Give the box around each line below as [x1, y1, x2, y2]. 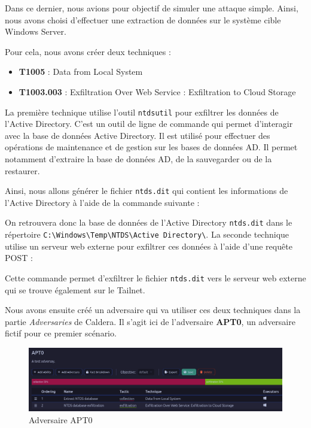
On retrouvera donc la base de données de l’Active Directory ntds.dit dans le [5, 216, 292, 229]
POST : [5, 251, 33, 264]
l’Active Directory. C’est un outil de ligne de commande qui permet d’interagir [5, 117, 293, 130]
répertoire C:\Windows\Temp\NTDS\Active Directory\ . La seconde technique [5, 228, 289, 241]
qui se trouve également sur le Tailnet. [5, 283, 145, 296]
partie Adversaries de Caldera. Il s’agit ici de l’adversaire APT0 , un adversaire [5, 315, 295, 327]
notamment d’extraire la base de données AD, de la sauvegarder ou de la [5, 153, 272, 165]
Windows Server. [5, 25, 66, 38]
